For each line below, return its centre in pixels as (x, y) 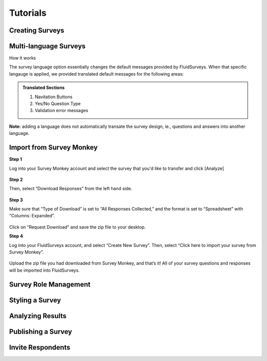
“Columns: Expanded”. (32, 216)
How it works (23, 58)
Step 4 (16, 236)
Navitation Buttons (54, 97)
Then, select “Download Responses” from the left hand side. (71, 189)
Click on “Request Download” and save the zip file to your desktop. (77, 227)
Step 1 (16, 159)
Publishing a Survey (41, 332)
